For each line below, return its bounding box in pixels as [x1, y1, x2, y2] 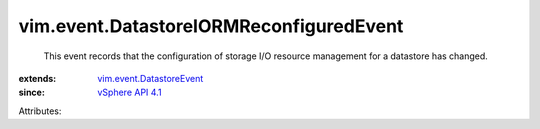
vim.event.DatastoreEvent [97, 72, 204, 84]
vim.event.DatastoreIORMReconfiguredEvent [18, 15, 404, 37]
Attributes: [18, 105, 62, 117]
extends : [18, 72, 57, 84]
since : [18, 86, 45, 99]
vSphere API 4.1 [97, 86, 162, 99]
